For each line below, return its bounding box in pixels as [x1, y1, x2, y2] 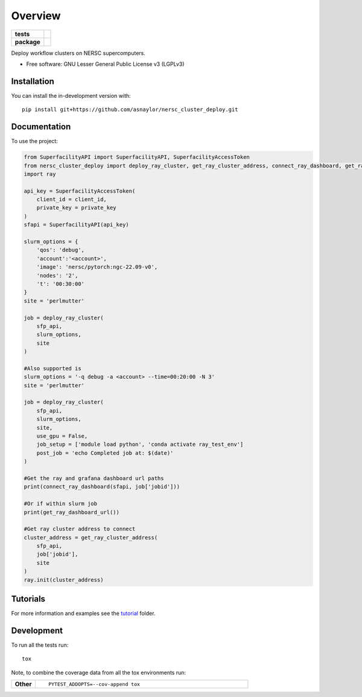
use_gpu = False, [36, 432, 88, 440]
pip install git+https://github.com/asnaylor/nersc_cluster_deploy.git [22, 106, 238, 113]
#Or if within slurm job [24, 500, 98, 507]
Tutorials [11, 594, 45, 604]
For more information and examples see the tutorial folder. [11, 610, 156, 617]
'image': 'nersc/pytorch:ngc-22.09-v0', [36, 263, 158, 271]
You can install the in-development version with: [11, 92, 131, 99]
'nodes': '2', [36, 272, 78, 279]
